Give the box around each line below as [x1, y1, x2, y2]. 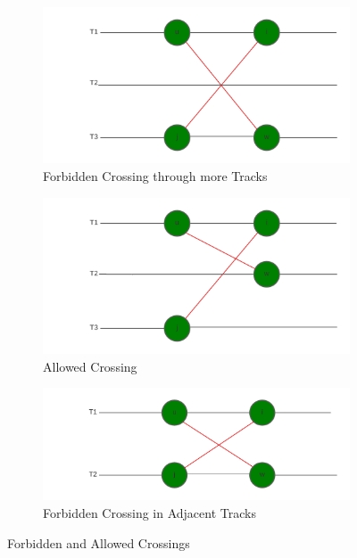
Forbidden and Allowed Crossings [7, 533, 190, 552]
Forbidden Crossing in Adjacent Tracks [43, 504, 256, 521]
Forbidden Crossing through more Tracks [43, 166, 268, 185]
